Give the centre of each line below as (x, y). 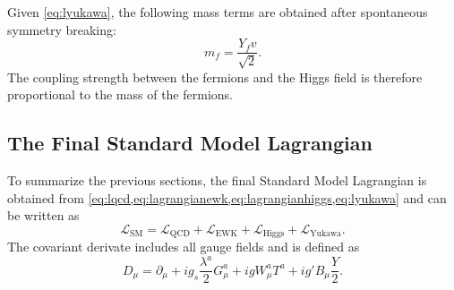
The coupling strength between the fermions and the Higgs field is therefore (215, 77)
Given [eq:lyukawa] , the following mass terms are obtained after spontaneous (218, 12)
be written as (43, 215)
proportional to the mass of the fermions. (120, 94)
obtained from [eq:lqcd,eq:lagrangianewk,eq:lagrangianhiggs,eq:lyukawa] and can (227, 197)
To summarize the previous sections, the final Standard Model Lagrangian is (217, 180)
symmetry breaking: (62, 29)
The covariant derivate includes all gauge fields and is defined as (184, 247)
